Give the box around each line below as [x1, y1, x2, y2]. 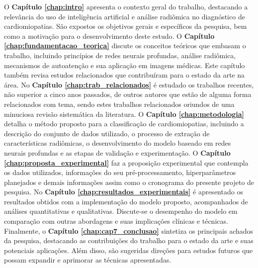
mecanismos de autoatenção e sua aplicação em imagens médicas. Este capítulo [4, 60, 245, 70]
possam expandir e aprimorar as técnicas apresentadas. [4, 255, 172, 265]
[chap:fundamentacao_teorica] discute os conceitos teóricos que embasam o [4, 40, 246, 51]
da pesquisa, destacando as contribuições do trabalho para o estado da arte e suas [4, 235, 254, 246]
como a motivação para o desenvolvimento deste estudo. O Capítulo [4, 30, 215, 41]
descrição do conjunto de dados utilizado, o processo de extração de [4, 128, 210, 138]
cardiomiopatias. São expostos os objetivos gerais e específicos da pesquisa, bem [4, 21, 247, 31]
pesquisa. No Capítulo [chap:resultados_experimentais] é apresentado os [4, 186, 243, 197]
